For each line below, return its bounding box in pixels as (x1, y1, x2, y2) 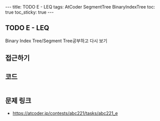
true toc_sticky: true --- (5, 9, 54, 15)
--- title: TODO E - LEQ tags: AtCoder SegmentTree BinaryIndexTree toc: (5, 4, 155, 10)
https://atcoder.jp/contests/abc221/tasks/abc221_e (12, 110, 118, 116)
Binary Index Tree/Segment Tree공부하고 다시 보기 (5, 38, 108, 44)
